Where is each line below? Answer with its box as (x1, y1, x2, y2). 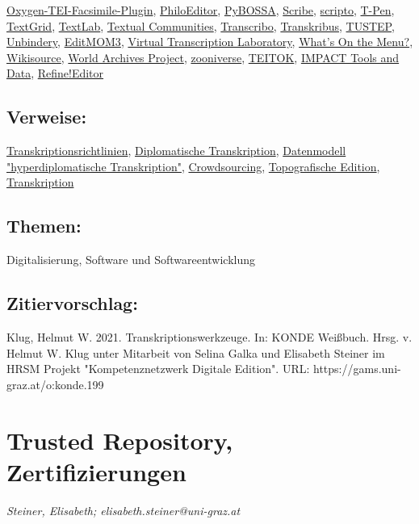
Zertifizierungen (6, 455, 186, 488)
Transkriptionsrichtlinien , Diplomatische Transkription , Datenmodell (6, 142, 346, 159)
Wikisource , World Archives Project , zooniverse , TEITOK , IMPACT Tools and (6, 48, 400, 65)
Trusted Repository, (6, 423, 233, 456)
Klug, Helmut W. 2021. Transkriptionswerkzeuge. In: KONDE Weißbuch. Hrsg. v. (6, 328, 413, 345)
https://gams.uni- (313, 360, 401, 377)
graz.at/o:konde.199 (6, 375, 104, 392)
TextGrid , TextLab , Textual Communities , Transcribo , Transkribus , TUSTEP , (6, 17, 395, 34)
